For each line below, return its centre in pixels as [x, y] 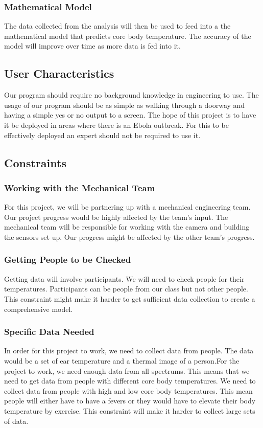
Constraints [35, 162]
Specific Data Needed [49, 332]
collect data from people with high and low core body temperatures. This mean [128, 390]
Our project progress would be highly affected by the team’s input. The [116, 217]
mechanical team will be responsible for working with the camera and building [127, 227]
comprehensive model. [39, 309]
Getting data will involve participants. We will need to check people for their [124, 278]
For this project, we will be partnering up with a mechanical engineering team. [127, 207]
